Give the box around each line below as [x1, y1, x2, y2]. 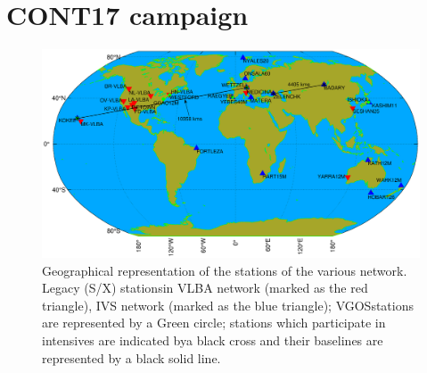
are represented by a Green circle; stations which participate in [42, 313, 386, 332]
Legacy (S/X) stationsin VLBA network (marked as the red [42, 278, 368, 297]
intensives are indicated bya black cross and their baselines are [42, 331, 383, 350]
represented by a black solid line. [42, 348, 221, 367]
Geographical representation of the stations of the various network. [42, 261, 407, 279]
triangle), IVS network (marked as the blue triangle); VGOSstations [42, 295, 415, 314]
